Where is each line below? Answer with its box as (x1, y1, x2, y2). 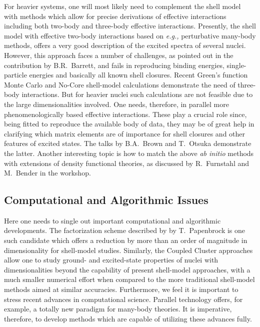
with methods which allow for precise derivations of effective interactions (4, 10, 226, 21)
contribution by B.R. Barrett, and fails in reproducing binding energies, (4, 59, 224, 70)
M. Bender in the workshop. (4, 167, 91, 178)
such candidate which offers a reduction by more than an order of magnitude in (4, 235, 247, 245)
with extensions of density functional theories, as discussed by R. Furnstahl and (4, 157, 249, 168)
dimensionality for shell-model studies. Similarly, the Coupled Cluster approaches (4, 244, 253, 255)
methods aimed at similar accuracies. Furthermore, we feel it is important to (4, 284, 238, 294)
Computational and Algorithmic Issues (4, 192, 208, 207)
